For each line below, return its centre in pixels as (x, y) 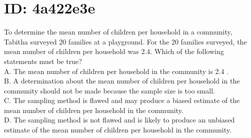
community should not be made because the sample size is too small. (109, 90)
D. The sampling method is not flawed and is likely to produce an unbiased (119, 120)
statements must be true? (43, 61)
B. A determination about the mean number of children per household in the (122, 81)
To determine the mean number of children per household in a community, (118, 32)
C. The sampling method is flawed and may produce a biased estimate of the (122, 100)
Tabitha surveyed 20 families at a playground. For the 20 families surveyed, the (125, 41)
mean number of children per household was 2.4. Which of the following (114, 51)
